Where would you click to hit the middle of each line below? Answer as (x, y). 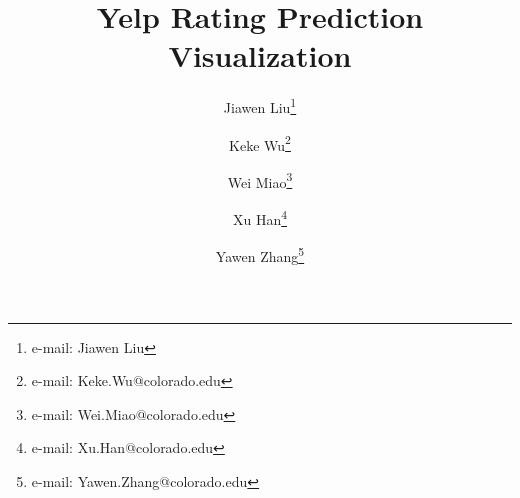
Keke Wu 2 (260, 143)
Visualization (260, 55)
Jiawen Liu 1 (260, 105)
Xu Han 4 (260, 217)
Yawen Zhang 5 (260, 254)
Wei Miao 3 (260, 180)
